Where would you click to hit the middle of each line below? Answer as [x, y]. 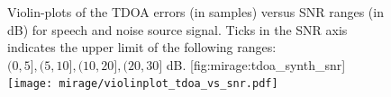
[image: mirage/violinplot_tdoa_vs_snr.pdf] [143, 84]
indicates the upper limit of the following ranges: [142, 47]
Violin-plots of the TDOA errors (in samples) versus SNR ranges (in [195, 12]
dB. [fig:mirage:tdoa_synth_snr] [256, 64]
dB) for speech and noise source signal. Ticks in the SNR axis [177, 29]
